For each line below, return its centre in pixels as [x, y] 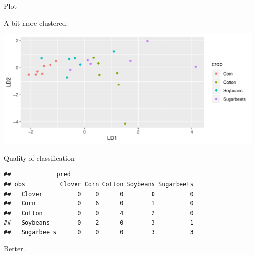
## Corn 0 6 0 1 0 [99, 204]
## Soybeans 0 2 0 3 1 [99, 223]
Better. [14, 248]
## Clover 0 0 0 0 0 [99, 194]
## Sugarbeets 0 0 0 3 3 [99, 232]
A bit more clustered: [36, 22]
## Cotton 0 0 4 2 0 [99, 213]
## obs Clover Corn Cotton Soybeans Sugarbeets [99, 184]
